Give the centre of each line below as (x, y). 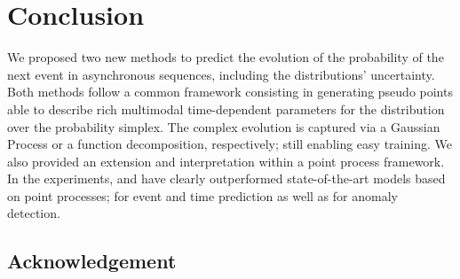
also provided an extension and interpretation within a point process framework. (226, 161)
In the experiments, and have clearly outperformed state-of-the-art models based (226, 178)
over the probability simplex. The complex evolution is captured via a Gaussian (224, 126)
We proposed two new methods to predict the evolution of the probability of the (226, 57)
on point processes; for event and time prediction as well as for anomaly (202, 195)
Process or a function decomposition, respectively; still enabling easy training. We (230, 144)
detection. (34, 213)
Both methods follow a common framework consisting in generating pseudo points (230, 92)
